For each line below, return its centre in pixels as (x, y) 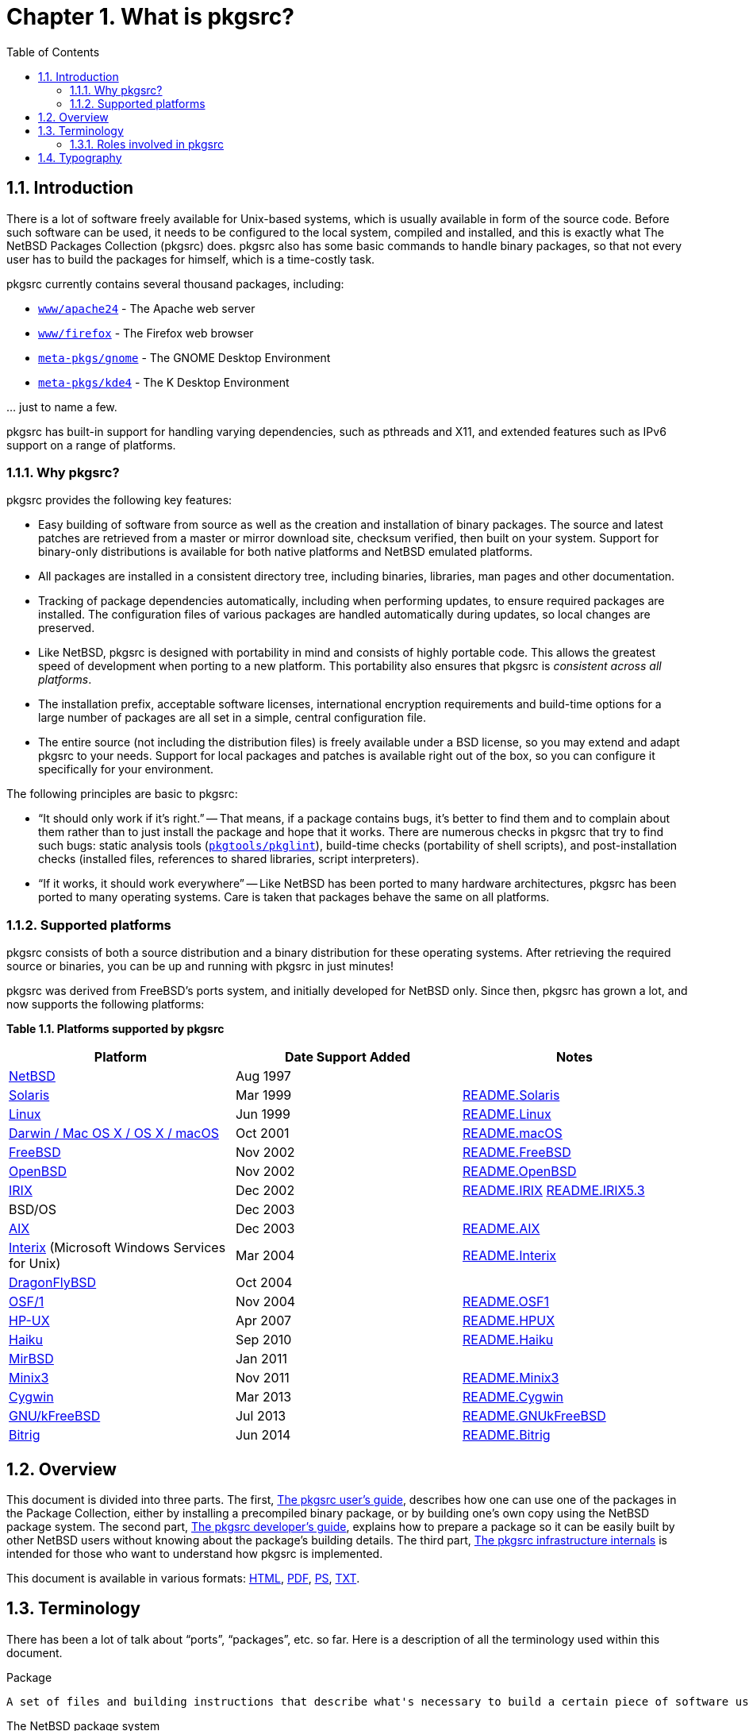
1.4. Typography (80, 157)
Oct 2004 (264, 1283)
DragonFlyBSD (53, 1283)
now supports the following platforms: (106, 1004)
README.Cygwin (513, 1397)
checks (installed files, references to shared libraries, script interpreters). (229, 859)
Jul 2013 (261, 1416)
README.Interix (509, 1256)
